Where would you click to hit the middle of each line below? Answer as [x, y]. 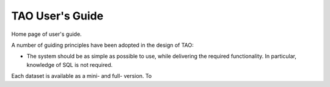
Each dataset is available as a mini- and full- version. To [82, 76]
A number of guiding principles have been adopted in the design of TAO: [102, 45]
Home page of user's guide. [46, 34]
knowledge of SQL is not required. [70, 64]
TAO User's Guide [57, 16]
